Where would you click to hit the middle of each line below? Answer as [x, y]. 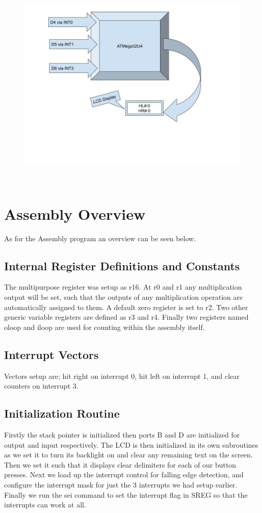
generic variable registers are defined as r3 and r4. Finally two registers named [126, 317]
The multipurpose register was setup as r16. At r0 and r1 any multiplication [123, 287]
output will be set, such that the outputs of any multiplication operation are [124, 297]
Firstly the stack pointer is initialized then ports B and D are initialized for [122, 435]
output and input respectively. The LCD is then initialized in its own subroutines [131, 444]
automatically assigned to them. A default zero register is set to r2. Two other [126, 307]
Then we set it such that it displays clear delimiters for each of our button [120, 464]
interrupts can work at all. [45, 505]
